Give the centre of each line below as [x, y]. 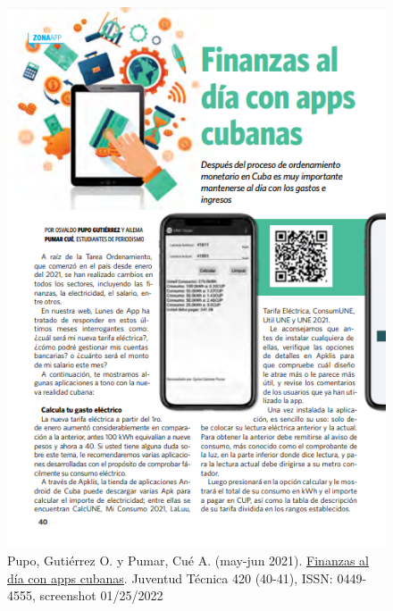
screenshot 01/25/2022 [101, 595]
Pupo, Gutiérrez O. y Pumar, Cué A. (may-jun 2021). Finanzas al [188, 561]
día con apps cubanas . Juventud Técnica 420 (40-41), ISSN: [170, 578]
